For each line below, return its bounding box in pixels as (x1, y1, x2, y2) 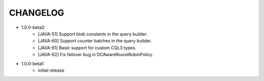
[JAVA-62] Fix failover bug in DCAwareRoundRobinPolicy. (38, 52, 154, 58)
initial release (38, 67, 65, 73)
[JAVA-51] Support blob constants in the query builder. (38, 31, 148, 37)
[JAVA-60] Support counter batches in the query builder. (38, 38, 152, 44)
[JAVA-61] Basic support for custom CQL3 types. (38, 44, 136, 51)
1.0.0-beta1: (21, 61, 45, 66)
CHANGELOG (9, 7, 65, 18)
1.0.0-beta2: (21, 24, 46, 30)
